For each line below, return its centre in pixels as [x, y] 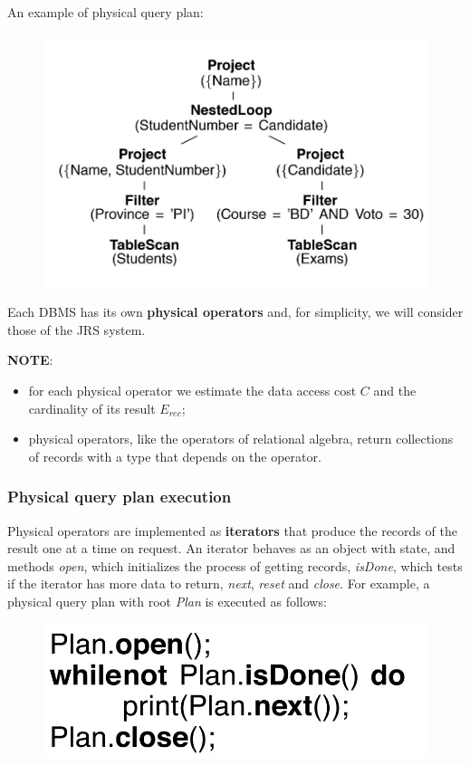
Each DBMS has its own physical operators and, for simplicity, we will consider [235, 312]
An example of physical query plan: [106, 12]
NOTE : [30, 360]
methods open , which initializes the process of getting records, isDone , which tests [235, 565]
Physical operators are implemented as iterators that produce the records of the [232, 530]
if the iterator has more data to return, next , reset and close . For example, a [219, 583]
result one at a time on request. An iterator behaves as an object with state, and [231, 548]
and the [395, 390]
